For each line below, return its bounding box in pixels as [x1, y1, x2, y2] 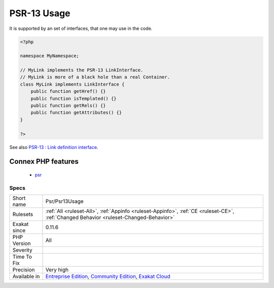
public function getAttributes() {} [30, 110, 122, 116]
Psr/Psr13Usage [45, 198, 84, 205]
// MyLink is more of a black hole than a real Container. [20, 74, 170, 80]
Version [12, 240, 31, 247]
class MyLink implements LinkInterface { [20, 81, 125, 87]
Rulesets [12, 211, 33, 218]
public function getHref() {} [30, 89, 106, 94]
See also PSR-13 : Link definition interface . [9, 144, 98, 150]
